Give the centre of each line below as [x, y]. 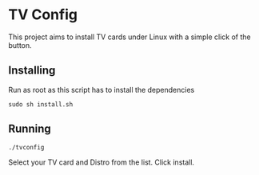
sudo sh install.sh [41, 104]
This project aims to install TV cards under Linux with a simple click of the [129, 37]
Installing [32, 71]
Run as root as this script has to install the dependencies [102, 89]
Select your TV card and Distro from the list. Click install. [101, 162]
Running [30, 129]
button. [20, 45]
